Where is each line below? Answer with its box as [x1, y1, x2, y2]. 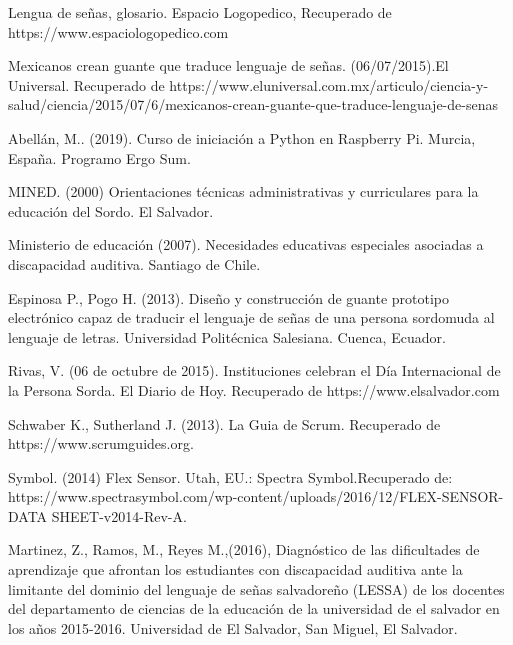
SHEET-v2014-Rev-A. [51, 505, 187, 526]
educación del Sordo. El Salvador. [8, 200, 214, 221]
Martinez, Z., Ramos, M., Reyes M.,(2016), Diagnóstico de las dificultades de [8, 539, 480, 560]
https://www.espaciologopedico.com [8, 21, 229, 42]
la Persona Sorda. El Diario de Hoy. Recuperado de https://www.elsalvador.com [8, 379, 500, 400]
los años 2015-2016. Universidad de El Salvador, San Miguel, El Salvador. [8, 617, 458, 638]
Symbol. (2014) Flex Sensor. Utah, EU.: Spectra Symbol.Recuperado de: [8, 466, 453, 487]
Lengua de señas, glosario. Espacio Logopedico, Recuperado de [8, 2, 392, 22]
